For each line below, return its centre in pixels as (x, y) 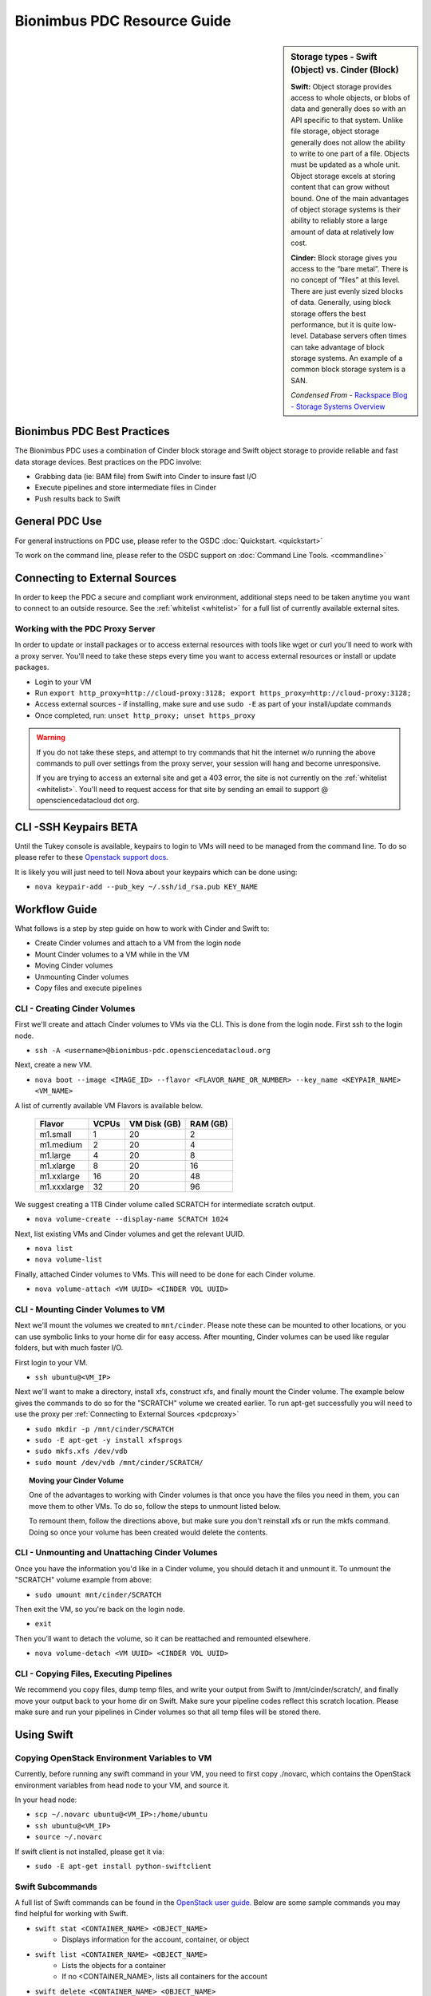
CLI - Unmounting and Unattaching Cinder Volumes (117, 1553)
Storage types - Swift (334, 57)
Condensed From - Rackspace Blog (349, 395)
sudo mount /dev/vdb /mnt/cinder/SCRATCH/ (119, 1462)
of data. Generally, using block (341, 303)
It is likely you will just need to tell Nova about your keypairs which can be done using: (156, 872)
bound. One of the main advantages (350, 198)
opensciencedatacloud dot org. (88, 800)
